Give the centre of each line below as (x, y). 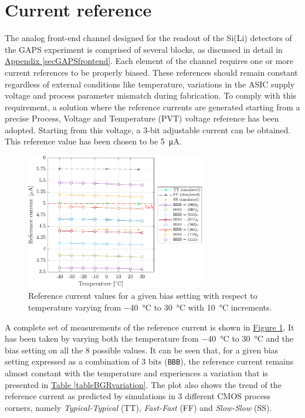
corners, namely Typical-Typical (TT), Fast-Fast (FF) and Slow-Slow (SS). (138, 407)
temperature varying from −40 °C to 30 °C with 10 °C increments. (150, 307)
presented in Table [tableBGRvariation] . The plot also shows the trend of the (143, 384)
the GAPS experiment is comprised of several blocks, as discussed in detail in (144, 49)
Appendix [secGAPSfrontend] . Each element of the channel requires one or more (149, 61)
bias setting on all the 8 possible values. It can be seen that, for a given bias (142, 350)
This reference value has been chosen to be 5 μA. (93, 141)
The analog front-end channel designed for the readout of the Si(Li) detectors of (148, 38)
